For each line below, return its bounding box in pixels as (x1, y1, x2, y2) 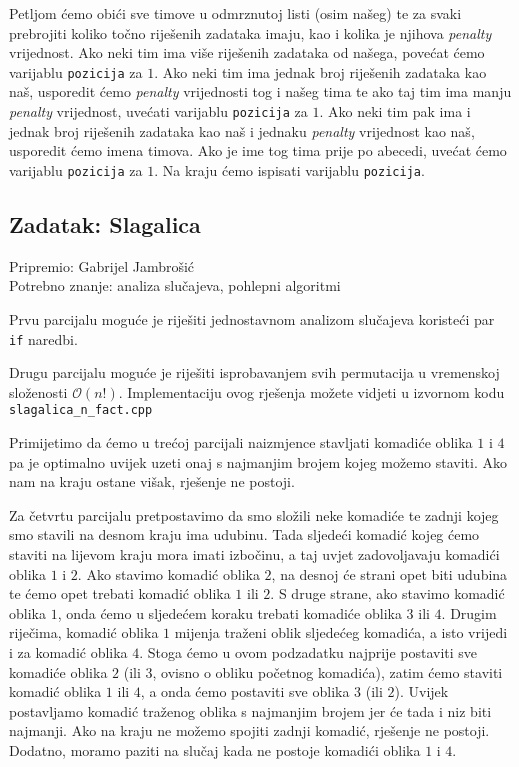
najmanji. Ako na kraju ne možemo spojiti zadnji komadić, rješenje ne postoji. (9, 720, 490, 741)
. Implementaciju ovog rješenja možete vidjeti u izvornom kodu (118, 381, 505, 402)
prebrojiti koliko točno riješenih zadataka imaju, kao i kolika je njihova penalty (9, 22, 492, 43)
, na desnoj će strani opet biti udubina (271, 563, 508, 584)
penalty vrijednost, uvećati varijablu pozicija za (9, 101, 308, 122)
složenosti (9, 381, 68, 402)
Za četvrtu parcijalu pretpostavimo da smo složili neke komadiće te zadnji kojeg (9, 504, 499, 525)
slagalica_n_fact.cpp (9, 403, 153, 418)
